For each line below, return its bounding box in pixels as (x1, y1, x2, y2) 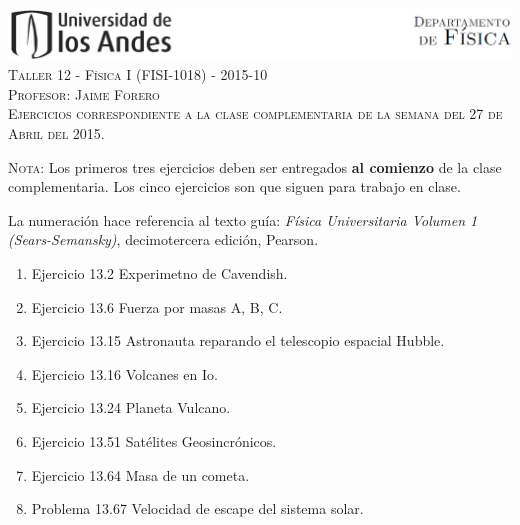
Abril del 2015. (8, 123, 105, 144)
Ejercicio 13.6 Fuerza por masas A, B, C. (31, 296, 283, 317)
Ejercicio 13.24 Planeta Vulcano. (31, 397, 231, 418)
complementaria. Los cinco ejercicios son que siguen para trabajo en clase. (8, 176, 461, 197)
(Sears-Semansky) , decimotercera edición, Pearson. (8, 229, 319, 250)
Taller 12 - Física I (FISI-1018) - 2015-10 (8, 64, 268, 85)
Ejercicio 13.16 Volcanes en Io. (31, 363, 218, 384)
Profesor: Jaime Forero (8, 83, 160, 104)
